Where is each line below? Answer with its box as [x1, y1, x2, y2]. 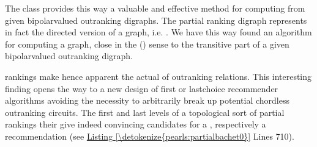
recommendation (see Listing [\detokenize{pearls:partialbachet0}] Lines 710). [5, 129, 294, 142]
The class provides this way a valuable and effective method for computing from [5, 2, 305, 14]
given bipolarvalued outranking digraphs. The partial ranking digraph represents [5, 13, 307, 26]
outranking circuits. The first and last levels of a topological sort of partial [5, 106, 285, 118]
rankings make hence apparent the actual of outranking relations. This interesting [5, 70, 312, 82]
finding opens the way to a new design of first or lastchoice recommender [5, 82, 278, 95]
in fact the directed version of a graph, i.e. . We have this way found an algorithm [5, 26, 312, 38]
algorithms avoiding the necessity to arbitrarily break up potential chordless [5, 94, 289, 107]
